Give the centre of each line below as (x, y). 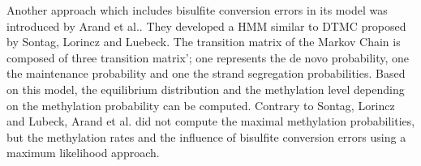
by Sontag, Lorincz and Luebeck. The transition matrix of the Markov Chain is (204, 42)
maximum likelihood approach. (83, 153)
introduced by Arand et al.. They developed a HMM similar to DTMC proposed (206, 26)
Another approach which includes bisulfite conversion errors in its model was (197, 10)
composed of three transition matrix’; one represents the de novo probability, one (208, 57)
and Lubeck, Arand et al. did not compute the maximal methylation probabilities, (211, 121)
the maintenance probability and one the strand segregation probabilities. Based (206, 73)
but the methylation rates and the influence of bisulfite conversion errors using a (206, 136)
